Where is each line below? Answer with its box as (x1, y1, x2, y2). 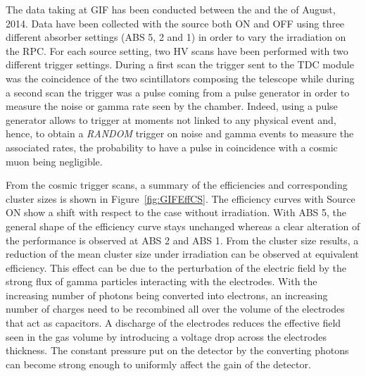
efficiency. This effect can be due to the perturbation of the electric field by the (6, 260, 346, 275)
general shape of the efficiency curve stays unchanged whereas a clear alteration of (6, 218, 360, 233)
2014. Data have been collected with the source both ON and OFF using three (6, 15, 345, 30)
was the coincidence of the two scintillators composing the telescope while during (6, 70, 355, 85)
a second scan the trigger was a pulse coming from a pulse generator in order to (6, 84, 350, 99)
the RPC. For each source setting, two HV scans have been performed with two (6, 43, 348, 58)
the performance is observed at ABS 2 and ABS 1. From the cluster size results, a (6, 232, 359, 247)
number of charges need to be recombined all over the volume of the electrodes (6, 301, 345, 316)
